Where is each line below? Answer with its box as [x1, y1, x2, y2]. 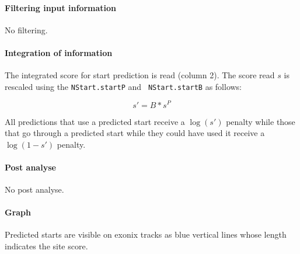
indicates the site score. [5, 240, 88, 252]
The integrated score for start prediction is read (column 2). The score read [5, 69, 275, 81]
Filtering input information [5, 1, 117, 13]
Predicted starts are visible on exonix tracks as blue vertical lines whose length [5, 228, 287, 241]
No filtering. [5, 23, 48, 36]
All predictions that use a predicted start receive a [5, 115, 185, 127]
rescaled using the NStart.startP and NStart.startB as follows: [5, 80, 242, 92]
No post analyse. [5, 183, 64, 196]
